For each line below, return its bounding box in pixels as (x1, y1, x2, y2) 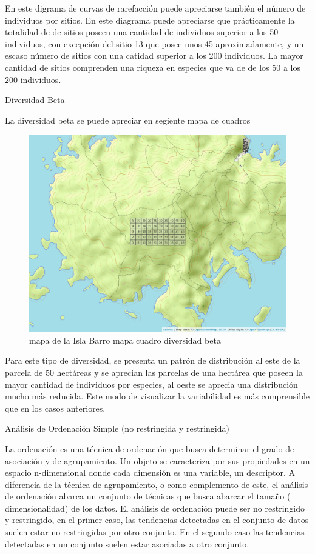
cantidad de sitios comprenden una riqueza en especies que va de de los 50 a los (5, 61, 300, 73)
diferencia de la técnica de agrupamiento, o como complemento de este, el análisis (5, 478, 308, 490)
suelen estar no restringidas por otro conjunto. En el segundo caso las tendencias (5, 526, 305, 538)
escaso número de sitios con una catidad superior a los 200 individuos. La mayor (5, 49, 303, 62)
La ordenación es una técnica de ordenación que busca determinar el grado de (5, 442, 294, 455)
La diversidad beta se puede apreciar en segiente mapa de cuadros (5, 113, 251, 126)
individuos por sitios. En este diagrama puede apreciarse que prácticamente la (5, 13, 295, 26)
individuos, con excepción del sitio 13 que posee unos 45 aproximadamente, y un (5, 37, 304, 50)
